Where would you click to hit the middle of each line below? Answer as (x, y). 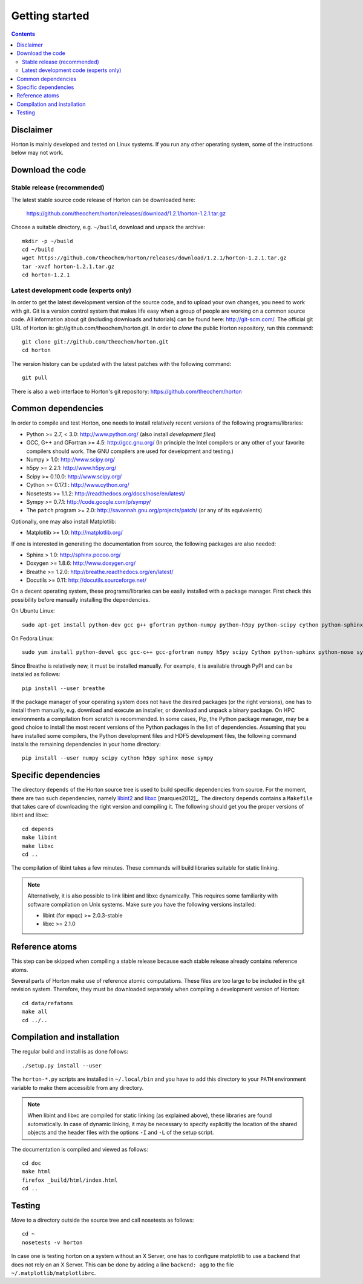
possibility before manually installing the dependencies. (80, 599)
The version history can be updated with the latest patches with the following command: (121, 363)
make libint (40, 837)
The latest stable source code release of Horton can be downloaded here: (103, 200)
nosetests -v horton (52, 1242)
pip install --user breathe (64, 688)
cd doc (32, 1163)
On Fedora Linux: (33, 639)
